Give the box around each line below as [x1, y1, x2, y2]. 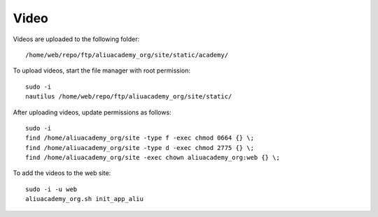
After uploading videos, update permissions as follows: [13, 108, 171, 117]
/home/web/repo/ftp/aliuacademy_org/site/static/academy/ [25, 51, 229, 59]
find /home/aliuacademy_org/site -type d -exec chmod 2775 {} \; [25, 144, 255, 151]
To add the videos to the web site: [13, 169, 111, 177]
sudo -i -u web [25, 185, 78, 193]
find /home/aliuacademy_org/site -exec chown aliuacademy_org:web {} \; [25, 154, 280, 162]
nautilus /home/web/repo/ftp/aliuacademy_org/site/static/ [25, 93, 232, 100]
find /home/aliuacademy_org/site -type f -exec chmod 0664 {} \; [25, 134, 255, 142]
